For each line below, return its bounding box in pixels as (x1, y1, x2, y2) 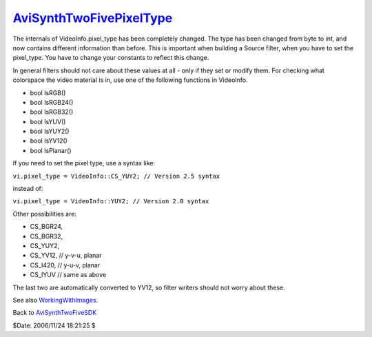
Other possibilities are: (12, 210, 77, 218)
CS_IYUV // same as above (30, 271, 107, 279)
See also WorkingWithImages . (12, 296, 99, 304)
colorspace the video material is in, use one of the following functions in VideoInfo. (12, 76, 248, 84)
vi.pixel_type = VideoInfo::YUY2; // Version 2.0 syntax (12, 197, 209, 205)
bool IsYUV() (30, 117, 66, 125)
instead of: (12, 185, 43, 193)
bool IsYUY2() (30, 127, 70, 136)
